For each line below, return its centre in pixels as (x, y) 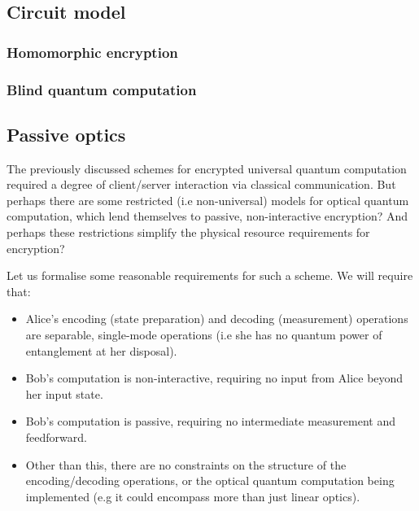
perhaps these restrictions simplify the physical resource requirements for (188, 232)
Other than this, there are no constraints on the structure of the (186, 464)
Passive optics (66, 134)
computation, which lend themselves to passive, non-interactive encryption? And (207, 216)
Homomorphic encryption (92, 52)
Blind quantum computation (102, 89)
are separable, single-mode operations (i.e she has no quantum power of (204, 335)
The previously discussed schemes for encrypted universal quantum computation (207, 168)
